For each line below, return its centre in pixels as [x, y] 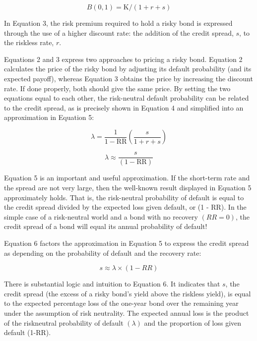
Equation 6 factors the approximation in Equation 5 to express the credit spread [127, 243]
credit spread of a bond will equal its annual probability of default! [106, 226]
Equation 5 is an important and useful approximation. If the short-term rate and [127, 178]
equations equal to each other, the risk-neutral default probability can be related [127, 98]
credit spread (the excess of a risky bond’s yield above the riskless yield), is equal [128, 293]
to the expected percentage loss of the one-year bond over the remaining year [121, 303]
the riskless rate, [29, 42]
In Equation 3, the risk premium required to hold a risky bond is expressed [118, 23]
